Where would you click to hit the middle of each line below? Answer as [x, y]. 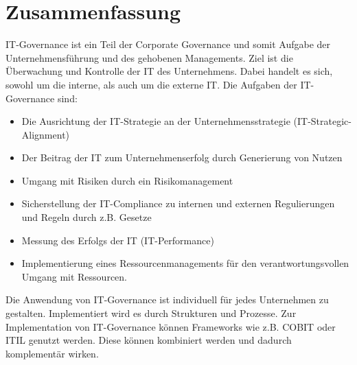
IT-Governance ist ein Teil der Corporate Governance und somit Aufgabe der [168, 44]
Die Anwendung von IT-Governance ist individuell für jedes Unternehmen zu [167, 299]
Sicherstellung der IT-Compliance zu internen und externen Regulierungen [178, 203]
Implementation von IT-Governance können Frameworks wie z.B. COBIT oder [171, 326]
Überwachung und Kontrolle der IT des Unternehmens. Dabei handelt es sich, [169, 71]
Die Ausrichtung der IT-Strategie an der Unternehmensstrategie [156, 121]
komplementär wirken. [52, 353]
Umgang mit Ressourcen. [74, 276]
